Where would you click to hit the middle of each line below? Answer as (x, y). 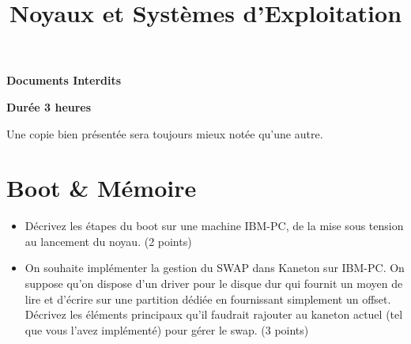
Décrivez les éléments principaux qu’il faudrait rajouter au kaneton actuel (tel (214, 314)
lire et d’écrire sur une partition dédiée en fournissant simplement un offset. (208, 299)
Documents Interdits (64, 80)
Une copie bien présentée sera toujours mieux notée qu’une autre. (165, 133)
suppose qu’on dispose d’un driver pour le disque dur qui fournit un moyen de (214, 284)
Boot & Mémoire (102, 188)
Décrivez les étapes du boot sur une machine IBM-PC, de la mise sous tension (214, 226)
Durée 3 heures (49, 106)
